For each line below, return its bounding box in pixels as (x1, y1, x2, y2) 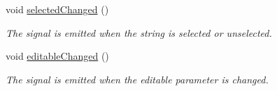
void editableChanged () (6, 49, 109, 63)
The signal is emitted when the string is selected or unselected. (6, 25, 272, 40)
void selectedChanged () (6, 2, 109, 16)
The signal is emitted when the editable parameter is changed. (6, 72, 269, 86)
